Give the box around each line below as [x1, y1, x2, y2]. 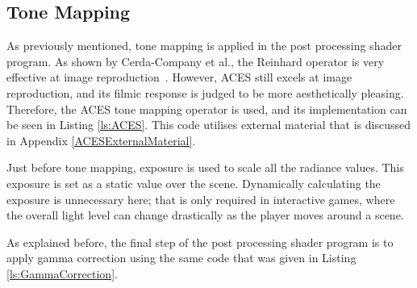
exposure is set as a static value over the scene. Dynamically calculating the [6, 174, 381, 191]
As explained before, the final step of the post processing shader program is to [6, 233, 394, 250]
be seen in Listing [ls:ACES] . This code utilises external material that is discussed [6, 116, 411, 133]
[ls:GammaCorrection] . [6, 265, 118, 282]
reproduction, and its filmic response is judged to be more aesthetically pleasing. [6, 84, 404, 101]
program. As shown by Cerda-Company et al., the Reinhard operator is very [6, 52, 385, 69]
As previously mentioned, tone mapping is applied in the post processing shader [6, 37, 402, 54]
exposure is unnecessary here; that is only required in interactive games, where [6, 190, 395, 207]
